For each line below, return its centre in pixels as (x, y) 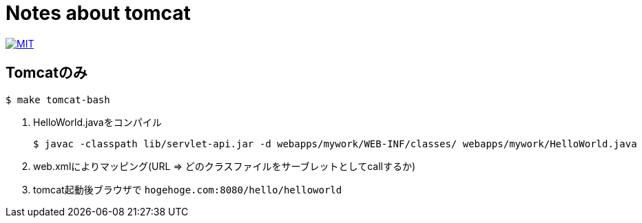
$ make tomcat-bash (58, 99)
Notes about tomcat (98, 13)
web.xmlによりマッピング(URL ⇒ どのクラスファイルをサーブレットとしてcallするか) (225, 166)
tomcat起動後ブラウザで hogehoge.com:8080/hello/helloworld (188, 189)
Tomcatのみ (46, 73)
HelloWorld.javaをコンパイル (97, 122)
